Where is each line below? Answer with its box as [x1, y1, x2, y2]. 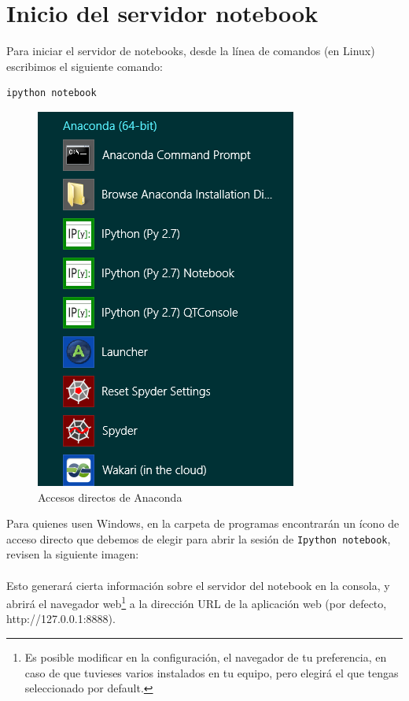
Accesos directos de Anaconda [38, 488, 182, 505]
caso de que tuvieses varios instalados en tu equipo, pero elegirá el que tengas [24, 664, 399, 681]
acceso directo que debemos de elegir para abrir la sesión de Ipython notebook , [6, 530, 391, 547]
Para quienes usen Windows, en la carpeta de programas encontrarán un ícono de [6, 515, 400, 532]
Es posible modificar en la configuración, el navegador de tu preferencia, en [24, 648, 387, 665]
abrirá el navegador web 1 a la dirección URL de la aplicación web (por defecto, [6, 593, 387, 611]
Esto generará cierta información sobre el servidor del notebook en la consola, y [6, 577, 390, 593]
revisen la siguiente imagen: [6, 546, 139, 562]
